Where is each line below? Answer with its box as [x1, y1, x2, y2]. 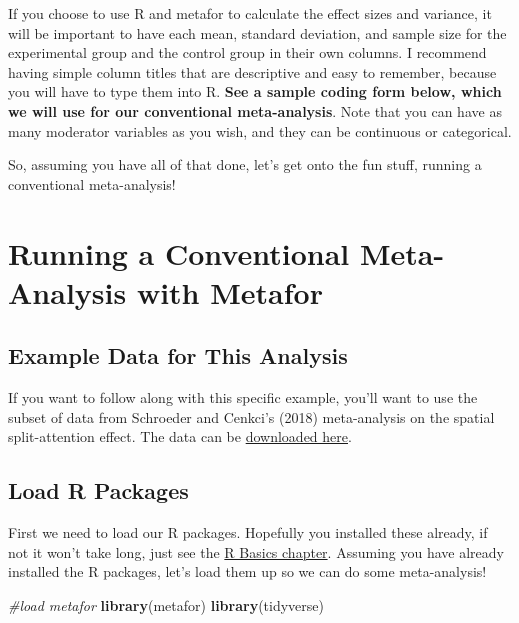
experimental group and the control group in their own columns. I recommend [8, 42, 487, 63]
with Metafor [136, 271, 323, 312]
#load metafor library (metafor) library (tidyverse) [8, 594, 324, 615]
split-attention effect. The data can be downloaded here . [8, 426, 352, 447]
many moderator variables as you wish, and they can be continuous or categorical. [8, 120, 512, 141]
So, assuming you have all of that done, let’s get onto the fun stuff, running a [8, 154, 482, 175]
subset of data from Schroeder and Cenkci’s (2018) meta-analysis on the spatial [8, 406, 495, 427]
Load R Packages [8, 475, 189, 506]
